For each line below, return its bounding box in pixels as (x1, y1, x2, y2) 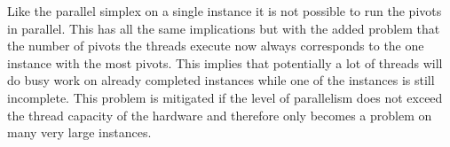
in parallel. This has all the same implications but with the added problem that (7, 19, 440, 37)
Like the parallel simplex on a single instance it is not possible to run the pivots (7, 2, 442, 19)
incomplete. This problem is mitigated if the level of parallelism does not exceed (7, 88, 443, 106)
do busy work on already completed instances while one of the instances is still (7, 71, 435, 89)
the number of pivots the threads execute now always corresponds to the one (7, 36, 424, 55)
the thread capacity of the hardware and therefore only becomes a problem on (7, 105, 432, 124)
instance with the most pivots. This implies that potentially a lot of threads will (7, 53, 443, 72)
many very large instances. (7, 123, 152, 142)
